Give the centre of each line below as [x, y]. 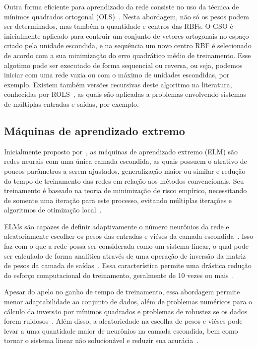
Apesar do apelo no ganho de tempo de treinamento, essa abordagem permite [122, 292]
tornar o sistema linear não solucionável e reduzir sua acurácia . [101, 340]
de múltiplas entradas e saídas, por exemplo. [71, 104]
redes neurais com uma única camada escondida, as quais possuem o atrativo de [126, 161]
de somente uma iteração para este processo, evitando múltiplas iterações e [118, 200]
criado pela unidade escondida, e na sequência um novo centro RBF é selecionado [128, 45]
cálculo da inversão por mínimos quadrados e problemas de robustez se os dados [126, 311]
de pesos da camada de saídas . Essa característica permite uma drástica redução [128, 265]
